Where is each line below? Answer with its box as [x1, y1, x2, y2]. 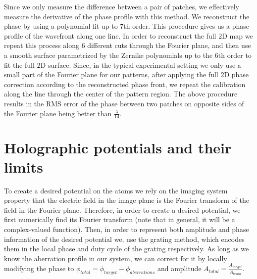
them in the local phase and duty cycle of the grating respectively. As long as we [4, 243, 249, 254]
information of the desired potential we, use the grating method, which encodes [4, 233, 245, 244]
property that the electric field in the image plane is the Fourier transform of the [4, 195, 249, 205]
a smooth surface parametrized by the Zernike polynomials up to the [4, 49, 213, 60]
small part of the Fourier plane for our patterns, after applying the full [4, 69, 218, 80]
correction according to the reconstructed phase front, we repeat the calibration [4, 79, 246, 89]
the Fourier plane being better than [4, 108, 112, 118]
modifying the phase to [4, 263, 74, 274]
